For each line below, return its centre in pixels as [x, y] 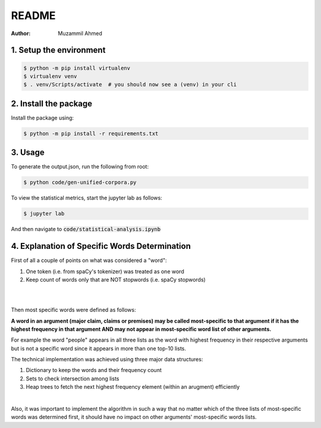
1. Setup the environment [58, 50]
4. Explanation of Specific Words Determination [101, 246]
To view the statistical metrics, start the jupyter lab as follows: [87, 198]
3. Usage [28, 153]
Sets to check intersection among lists [73, 379]
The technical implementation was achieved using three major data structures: [107, 360]
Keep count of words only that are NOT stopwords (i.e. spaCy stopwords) [116, 279]
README [33, 15]
